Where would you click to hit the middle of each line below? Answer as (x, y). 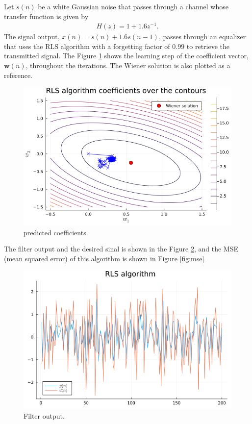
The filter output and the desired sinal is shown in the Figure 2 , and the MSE (121, 249)
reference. (18, 75)
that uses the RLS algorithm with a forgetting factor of (87, 46)
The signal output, (32, 37)
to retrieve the (208, 46)
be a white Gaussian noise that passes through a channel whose (133, 6)
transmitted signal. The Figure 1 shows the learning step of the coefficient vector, (126, 56)
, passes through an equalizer (202, 37)
